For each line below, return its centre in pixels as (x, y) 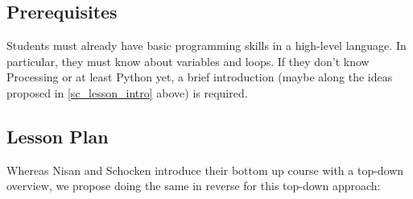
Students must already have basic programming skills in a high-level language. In (206, 46)
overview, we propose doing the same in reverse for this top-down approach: (194, 186)
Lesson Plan (58, 136)
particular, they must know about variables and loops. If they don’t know (188, 61)
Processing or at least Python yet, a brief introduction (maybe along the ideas (200, 77)
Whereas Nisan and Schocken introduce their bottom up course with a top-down (205, 170)
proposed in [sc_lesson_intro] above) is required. (127, 92)
